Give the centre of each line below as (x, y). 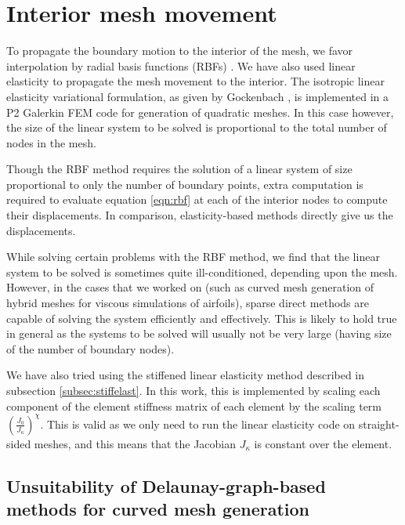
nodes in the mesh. (51, 142)
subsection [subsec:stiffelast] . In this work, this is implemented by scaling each (193, 390)
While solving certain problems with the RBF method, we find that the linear (193, 257)
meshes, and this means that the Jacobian (135, 443)
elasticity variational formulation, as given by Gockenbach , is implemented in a (198, 96)
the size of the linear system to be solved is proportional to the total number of (197, 127)
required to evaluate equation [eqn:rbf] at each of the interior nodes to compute (197, 199)
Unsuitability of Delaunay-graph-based (166, 485)
